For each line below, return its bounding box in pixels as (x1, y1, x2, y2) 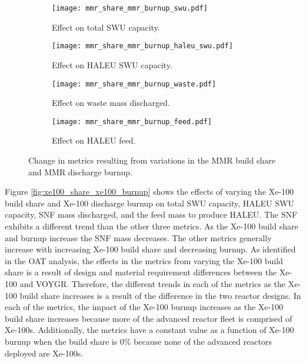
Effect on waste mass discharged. (52, 96, 170, 109)
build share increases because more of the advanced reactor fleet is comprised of (5, 312, 292, 324)
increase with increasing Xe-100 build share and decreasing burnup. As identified (5, 243, 296, 255)
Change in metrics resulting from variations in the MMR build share (28, 154, 275, 166)
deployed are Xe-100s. (5, 347, 84, 359)
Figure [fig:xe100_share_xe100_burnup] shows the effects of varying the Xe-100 (5, 185, 294, 198)
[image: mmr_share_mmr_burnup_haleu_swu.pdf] (52, 42, 233, 51)
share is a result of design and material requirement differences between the (5, 266, 277, 278)
